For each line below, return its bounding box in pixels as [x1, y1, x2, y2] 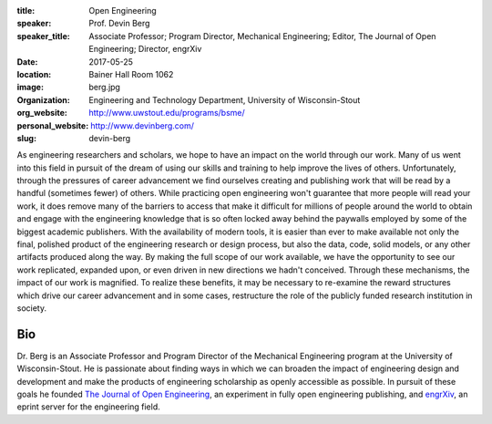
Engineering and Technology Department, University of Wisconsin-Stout [88, 94, 361, 105]
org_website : [16, 108, 67, 119]
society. [16, 302, 47, 314]
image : [16, 82, 45, 93]
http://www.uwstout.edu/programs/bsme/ [88, 108, 245, 119]
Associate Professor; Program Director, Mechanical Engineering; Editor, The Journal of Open [88, 30, 436, 41]
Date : [16, 56, 38, 67]
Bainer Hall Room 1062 [88, 68, 174, 79]
